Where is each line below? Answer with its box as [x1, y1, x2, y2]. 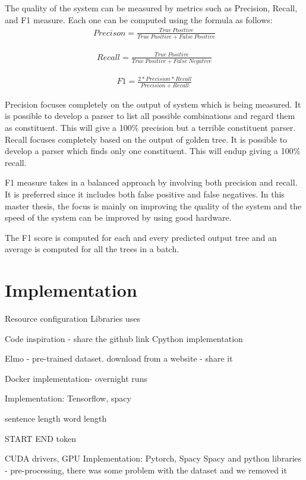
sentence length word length [5, 412, 107, 424]
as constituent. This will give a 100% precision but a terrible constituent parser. [5, 121, 296, 133]
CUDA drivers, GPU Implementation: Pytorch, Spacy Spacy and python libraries [5, 452, 302, 465]
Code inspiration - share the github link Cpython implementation [5, 332, 243, 344]
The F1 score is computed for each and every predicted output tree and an [5, 231, 277, 243]
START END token [5, 432, 76, 444]
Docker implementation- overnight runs [5, 372, 147, 384]
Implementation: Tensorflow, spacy [5, 392, 131, 404]
